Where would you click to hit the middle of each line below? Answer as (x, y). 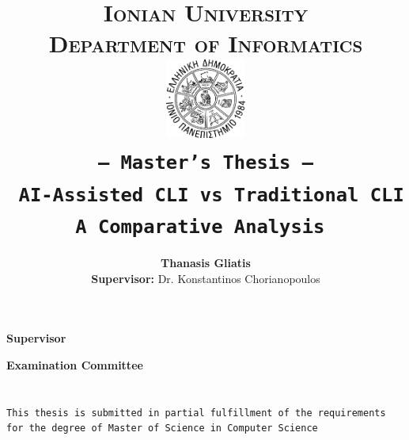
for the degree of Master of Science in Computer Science (162, 429)
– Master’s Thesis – (206, 163)
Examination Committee (75, 364)
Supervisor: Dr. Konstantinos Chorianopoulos (206, 278)
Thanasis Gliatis (206, 263)
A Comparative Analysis (200, 226)
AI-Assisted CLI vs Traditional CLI (211, 195)
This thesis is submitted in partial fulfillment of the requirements (196, 413)
